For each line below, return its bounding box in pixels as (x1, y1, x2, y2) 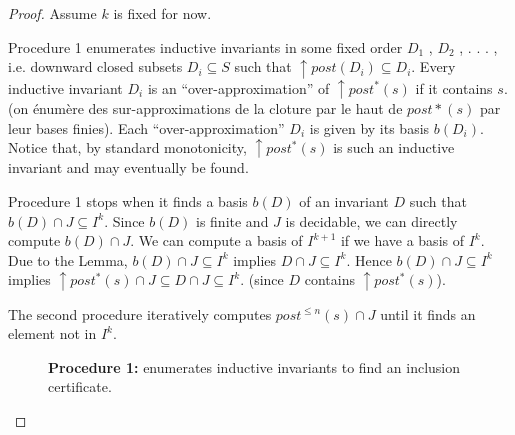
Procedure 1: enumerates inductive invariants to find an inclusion (48, 356, 461, 377)
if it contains (415, 77, 493, 98)
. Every (411, 56, 456, 77)
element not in (8, 323, 97, 344)
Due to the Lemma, (8, 249, 128, 270)
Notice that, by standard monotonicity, (8, 137, 247, 158)
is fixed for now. (113, 3, 212, 23)
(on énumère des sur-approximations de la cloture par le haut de (8, 97, 403, 118)
